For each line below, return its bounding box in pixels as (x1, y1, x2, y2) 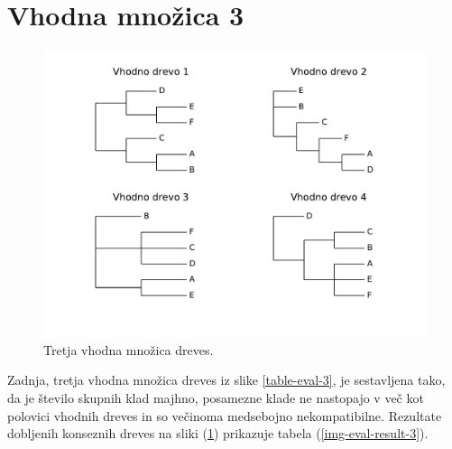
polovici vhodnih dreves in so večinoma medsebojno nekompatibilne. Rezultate (7, 406, 442, 425)
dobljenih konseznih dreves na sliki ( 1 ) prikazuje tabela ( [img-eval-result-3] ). (7, 424, 429, 443)
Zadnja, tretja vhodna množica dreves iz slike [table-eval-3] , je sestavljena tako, (7, 370, 446, 389)
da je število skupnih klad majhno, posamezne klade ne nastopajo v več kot (7, 388, 424, 407)
